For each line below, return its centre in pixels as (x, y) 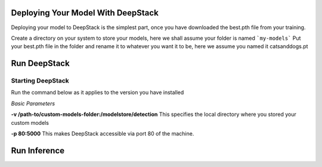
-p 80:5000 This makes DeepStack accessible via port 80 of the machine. (103, 134)
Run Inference (38, 151)
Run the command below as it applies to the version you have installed (97, 93)
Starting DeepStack (40, 81)
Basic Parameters (33, 103)
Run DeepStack (40, 63)
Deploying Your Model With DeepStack (85, 13)
